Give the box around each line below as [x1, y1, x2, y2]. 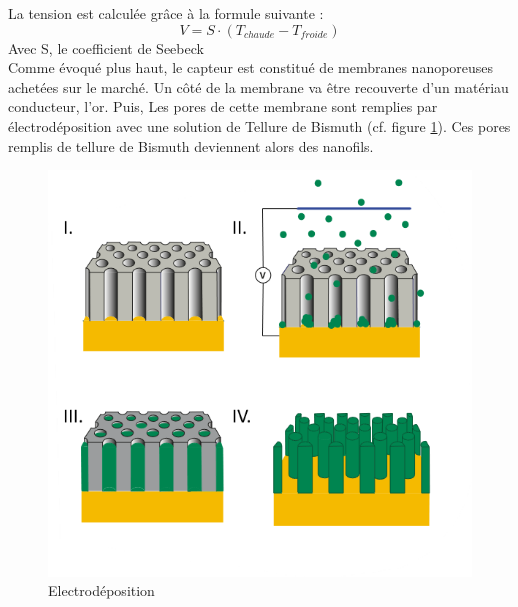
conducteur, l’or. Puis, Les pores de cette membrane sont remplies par [8, 96, 438, 117]
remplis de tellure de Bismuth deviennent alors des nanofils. [8, 135, 374, 156]
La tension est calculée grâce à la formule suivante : [8, 3, 324, 23]
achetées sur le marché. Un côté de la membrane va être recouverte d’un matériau [8, 76, 509, 97]
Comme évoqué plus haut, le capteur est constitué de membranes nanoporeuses [8, 57, 494, 78]
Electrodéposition [48, 580, 155, 601]
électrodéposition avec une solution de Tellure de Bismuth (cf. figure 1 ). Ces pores [8, 115, 511, 136]
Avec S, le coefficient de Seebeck [8, 37, 204, 58]
